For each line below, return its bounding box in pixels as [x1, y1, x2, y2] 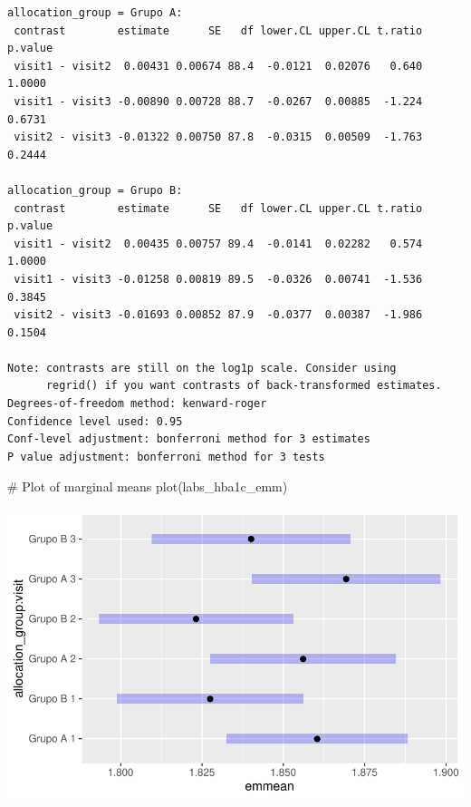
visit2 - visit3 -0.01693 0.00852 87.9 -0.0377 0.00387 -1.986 [14, 308, 423, 322]
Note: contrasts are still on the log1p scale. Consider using [7, 361, 397, 374]
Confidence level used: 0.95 [7, 414, 183, 428]
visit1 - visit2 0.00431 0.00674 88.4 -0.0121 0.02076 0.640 [14, 59, 423, 73]
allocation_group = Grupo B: [7, 183, 183, 197]
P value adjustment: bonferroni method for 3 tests [7, 450, 325, 463]
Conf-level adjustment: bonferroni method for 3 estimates [7, 433, 370, 446]
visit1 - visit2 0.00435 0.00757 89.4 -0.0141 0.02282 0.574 [14, 237, 423, 250]
